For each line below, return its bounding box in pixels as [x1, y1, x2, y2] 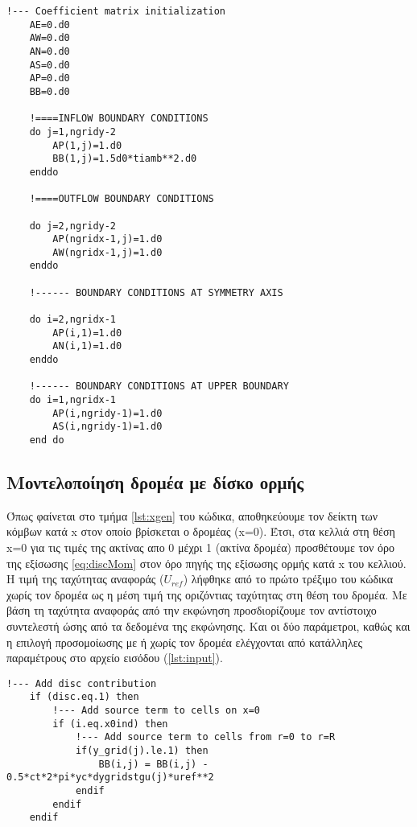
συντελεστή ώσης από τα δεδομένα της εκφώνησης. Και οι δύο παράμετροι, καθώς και [6, 618, 411, 635]
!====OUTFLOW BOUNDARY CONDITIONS [29, 193, 214, 205]
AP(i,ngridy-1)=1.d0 [52, 407, 163, 419]
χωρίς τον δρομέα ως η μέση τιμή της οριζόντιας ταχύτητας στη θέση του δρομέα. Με [6, 586, 407, 603]
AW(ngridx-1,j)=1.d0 [52, 246, 163, 258]
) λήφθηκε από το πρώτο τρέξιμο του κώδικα [183, 570, 394, 587]
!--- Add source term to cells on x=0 [52, 705, 260, 717]
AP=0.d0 [29, 72, 70, 84]
